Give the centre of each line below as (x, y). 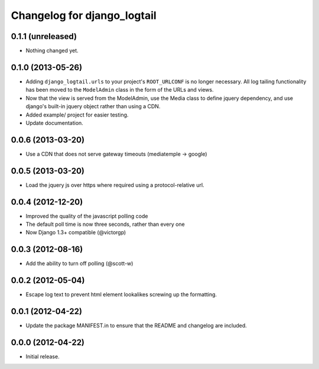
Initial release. (43, 357)
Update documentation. (55, 123)
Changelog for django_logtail (84, 15)
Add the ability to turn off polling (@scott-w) (79, 264)
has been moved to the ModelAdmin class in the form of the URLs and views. (120, 90)
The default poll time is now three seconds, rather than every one (105, 224)
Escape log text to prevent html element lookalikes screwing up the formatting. (121, 294)
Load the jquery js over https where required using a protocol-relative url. (115, 185)
